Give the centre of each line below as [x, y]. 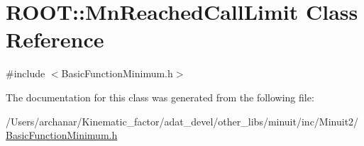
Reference [55, 39]
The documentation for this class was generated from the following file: [160, 97]
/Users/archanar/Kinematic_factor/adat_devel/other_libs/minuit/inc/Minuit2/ [182, 121]
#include [26, 73]
